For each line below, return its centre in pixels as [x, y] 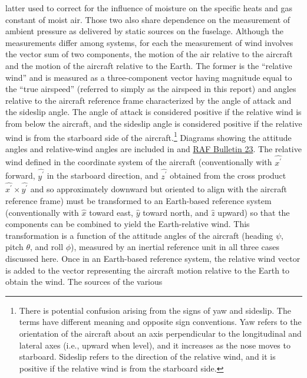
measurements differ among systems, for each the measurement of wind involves [149, 42]
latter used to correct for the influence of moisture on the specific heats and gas [149, 8]
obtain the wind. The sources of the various [84, 282]
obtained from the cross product [228, 175]
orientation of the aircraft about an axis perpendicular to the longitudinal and [160, 333]
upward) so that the [254, 212]
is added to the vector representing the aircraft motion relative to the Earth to [148, 270]
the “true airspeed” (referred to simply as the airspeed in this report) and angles [151, 89]
